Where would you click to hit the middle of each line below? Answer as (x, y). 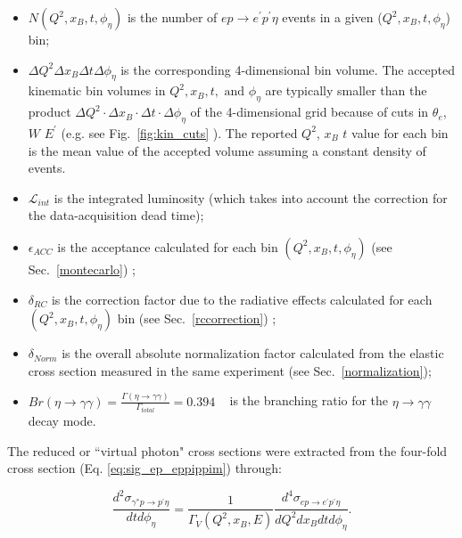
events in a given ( (332, 17)
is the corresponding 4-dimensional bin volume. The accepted (288, 69)
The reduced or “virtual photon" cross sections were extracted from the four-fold (227, 450)
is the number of (172, 17)
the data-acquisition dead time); (116, 215)
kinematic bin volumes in (97, 90)
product (49, 112)
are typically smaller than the (346, 90)
